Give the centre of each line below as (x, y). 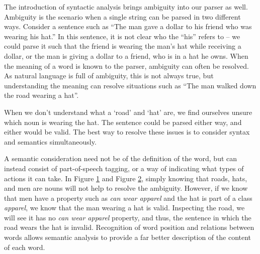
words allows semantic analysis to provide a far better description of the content (128, 237)
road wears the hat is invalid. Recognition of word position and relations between (129, 227)
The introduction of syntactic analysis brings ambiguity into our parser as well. (126, 7)
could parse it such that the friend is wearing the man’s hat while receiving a (123, 46)
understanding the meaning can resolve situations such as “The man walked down (130, 85)
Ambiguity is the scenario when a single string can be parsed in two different (122, 16)
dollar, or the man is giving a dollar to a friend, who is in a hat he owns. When (126, 55)
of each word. (25, 247)
